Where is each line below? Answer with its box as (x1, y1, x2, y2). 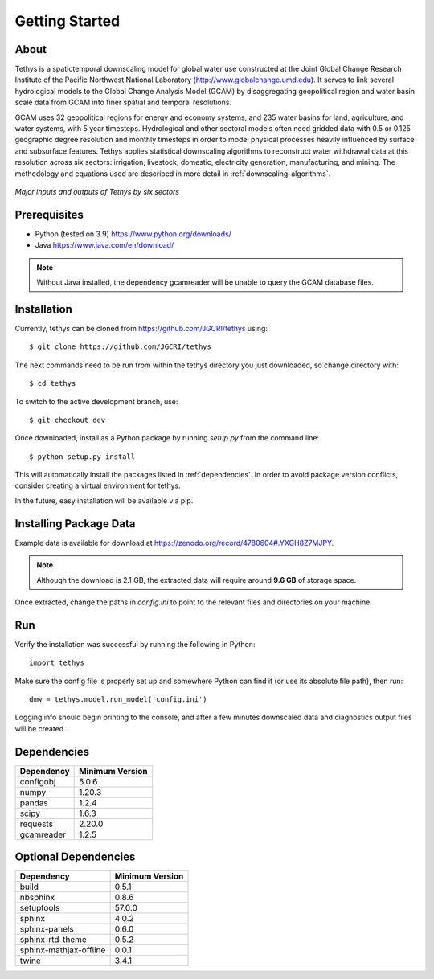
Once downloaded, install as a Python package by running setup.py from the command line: (14, 433, 320, 443)
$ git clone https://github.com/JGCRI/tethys (29, 342, 212, 351)
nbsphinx (19, 892, 55, 903)
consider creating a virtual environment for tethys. (14, 481, 181, 490)
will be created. (14, 723, 66, 733)
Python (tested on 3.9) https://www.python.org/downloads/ (35, 229, 232, 239)
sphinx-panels (19, 924, 74, 935)
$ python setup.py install (29, 452, 136, 461)
